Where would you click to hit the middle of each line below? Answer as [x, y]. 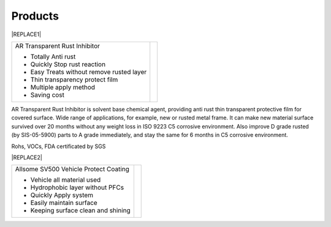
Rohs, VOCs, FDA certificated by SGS [59, 146]
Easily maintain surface [64, 203]
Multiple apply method [63, 87]
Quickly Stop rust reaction [68, 64]
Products [35, 16]
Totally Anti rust [53, 56]
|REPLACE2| [27, 157]
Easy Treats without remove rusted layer [89, 72]
